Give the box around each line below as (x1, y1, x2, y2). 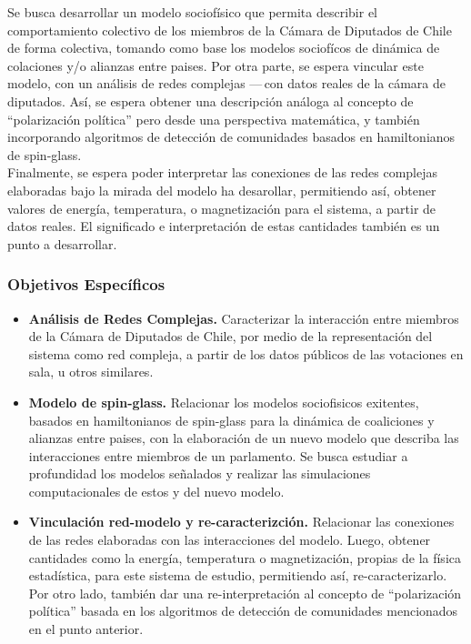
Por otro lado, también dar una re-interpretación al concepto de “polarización (28, 583, 462, 602)
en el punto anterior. (28, 619, 144, 639)
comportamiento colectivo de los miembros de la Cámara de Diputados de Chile (7, 20, 452, 39)
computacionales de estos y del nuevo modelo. (28, 481, 285, 500)
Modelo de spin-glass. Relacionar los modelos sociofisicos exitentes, (28, 392, 419, 411)
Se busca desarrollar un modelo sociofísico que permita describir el (7, 3, 378, 21)
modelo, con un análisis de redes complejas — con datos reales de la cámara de (7, 74, 446, 93)
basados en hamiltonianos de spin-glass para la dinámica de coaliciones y (28, 410, 435, 429)
